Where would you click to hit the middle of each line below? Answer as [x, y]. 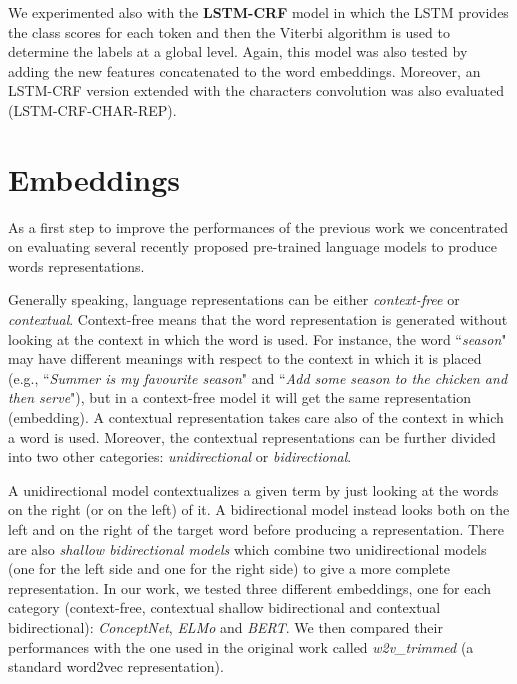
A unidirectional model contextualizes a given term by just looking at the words [253, 489]
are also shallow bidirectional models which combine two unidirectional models [247, 548]
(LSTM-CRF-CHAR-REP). [92, 109]
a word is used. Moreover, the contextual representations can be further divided [252, 436]
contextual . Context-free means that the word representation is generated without [258, 319]
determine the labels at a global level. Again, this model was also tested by [238, 51]
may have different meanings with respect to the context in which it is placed [245, 358]
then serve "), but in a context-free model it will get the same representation [240, 397]
